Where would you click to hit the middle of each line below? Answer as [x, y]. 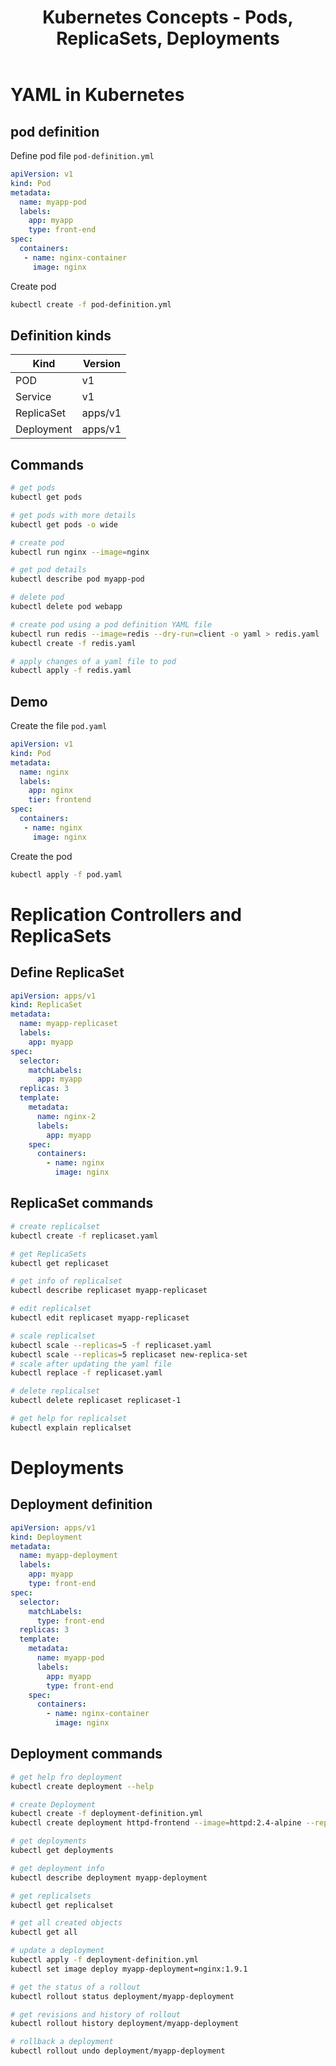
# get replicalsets [51, 1896]
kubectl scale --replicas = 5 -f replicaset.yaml [111, 1345]
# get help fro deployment [66, 1777]
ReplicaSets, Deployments [168, 38]
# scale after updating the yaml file [91, 1364]
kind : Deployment [46, 1537]
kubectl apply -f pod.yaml [66, 874]
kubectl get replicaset [60, 1263]
